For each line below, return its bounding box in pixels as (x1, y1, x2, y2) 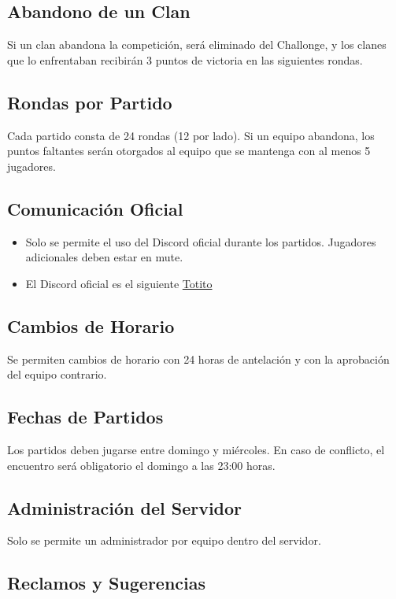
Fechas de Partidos (7, 405, 164, 429)
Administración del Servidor (7, 495, 242, 520)
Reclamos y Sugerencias (7, 571, 206, 595)
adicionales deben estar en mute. (25, 249, 183, 265)
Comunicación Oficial (7, 196, 183, 220)
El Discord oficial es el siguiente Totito (25, 275, 213, 291)
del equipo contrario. (7, 366, 107, 383)
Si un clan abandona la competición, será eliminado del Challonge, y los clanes (7, 36, 387, 53)
